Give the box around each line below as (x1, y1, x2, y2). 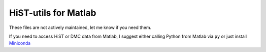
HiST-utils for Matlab (9, 7, 97, 18)
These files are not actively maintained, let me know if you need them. (9, 25, 152, 30)
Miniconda (9, 40, 31, 46)
